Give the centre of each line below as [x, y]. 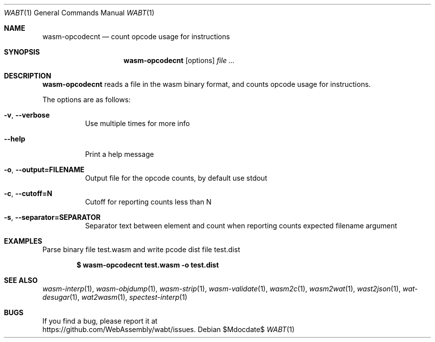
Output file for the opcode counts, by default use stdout [176, 178]
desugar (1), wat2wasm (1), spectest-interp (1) [115, 297]
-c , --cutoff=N [28, 193]
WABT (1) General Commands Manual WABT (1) [79, 13]
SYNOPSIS [22, 52]
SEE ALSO [21, 280]
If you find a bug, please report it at [100, 321]
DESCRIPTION [28, 76]
